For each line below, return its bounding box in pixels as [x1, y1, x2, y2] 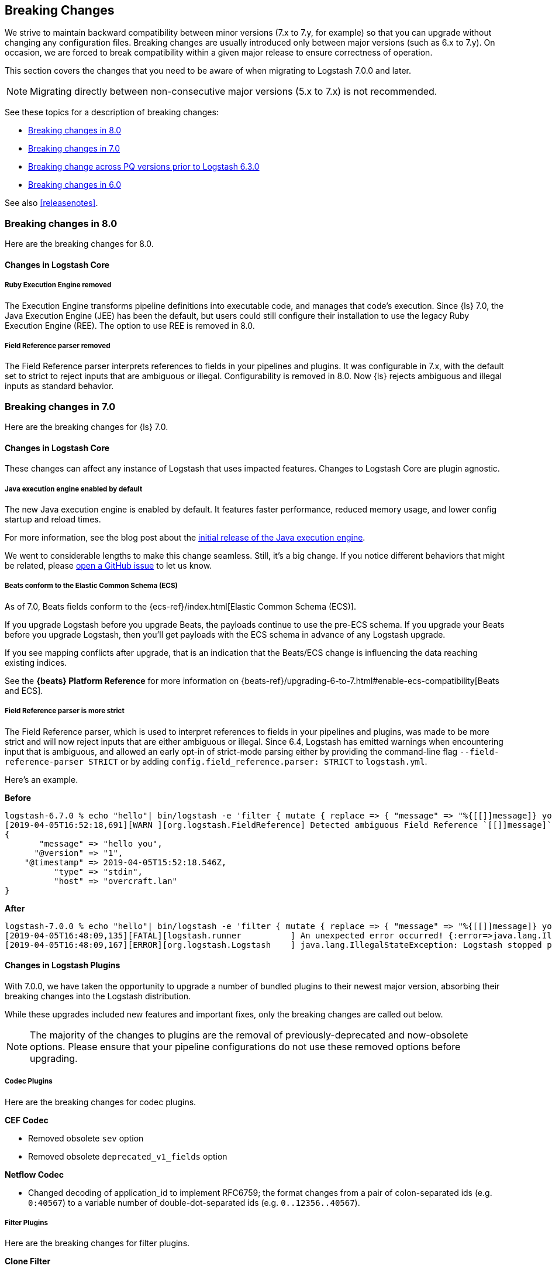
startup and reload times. [5, 514, 101, 525]
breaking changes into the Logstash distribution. [5, 991, 191, 1001]
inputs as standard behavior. [5, 381, 114, 391]
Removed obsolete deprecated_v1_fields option [28, 1151, 227, 1161]
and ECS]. [5, 685, 43, 696]
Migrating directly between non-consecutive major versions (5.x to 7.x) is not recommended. [30, 85, 437, 98]
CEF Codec [5, 1115, 49, 1125]
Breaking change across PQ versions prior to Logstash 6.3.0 [28, 161, 260, 172]
